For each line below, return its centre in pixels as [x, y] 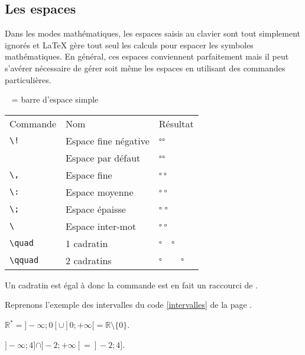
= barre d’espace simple [55, 99]
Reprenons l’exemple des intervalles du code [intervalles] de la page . [129, 305]
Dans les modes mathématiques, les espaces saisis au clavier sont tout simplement [152, 33]
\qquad [24, 260]
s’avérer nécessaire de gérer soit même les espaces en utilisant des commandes [145, 68]
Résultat [176, 123]
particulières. [28, 79]
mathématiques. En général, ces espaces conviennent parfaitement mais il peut [147, 56]
